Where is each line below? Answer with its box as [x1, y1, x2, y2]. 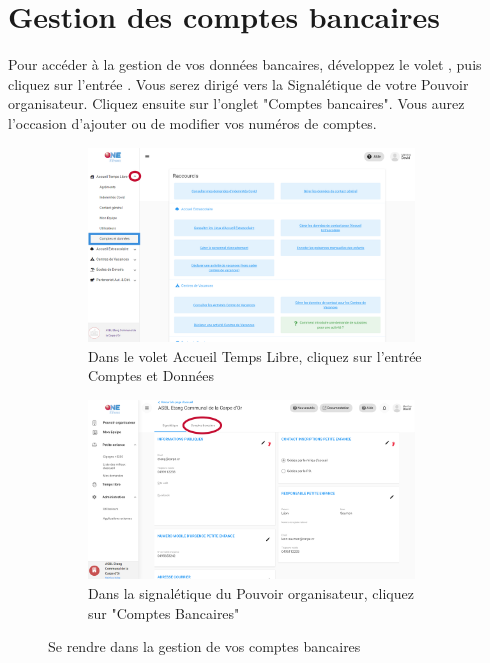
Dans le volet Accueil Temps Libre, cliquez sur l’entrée [88, 345, 422, 366]
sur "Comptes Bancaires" [88, 602, 240, 623]
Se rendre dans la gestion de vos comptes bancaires [48, 636, 361, 657]
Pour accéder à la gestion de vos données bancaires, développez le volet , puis [8, 54, 482, 75]
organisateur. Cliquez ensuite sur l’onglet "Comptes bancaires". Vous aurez [8, 93, 465, 114]
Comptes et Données [88, 365, 214, 386]
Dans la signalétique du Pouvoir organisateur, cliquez [88, 583, 414, 604]
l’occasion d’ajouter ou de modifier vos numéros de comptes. [8, 112, 377, 133]
